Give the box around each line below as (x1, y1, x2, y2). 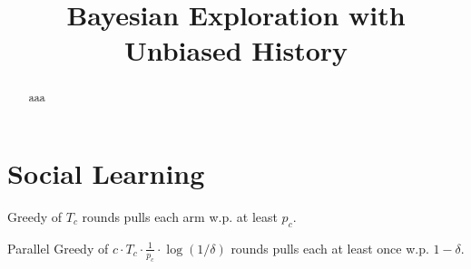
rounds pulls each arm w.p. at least (82, 207, 278, 226)
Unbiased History (123, 32, 348, 69)
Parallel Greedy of (7, 238, 109, 257)
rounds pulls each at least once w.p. (231, 238, 429, 257)
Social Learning (7, 155, 205, 192)
